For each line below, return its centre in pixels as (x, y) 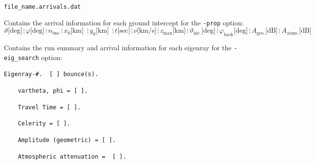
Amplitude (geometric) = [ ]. (67, 140)
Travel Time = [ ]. (49, 107)
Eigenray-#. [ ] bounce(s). (51, 74)
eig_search (21, 58)
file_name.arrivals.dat (42, 7)
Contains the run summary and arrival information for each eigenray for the (118, 48)
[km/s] (147, 31)
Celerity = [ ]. (44, 124)
